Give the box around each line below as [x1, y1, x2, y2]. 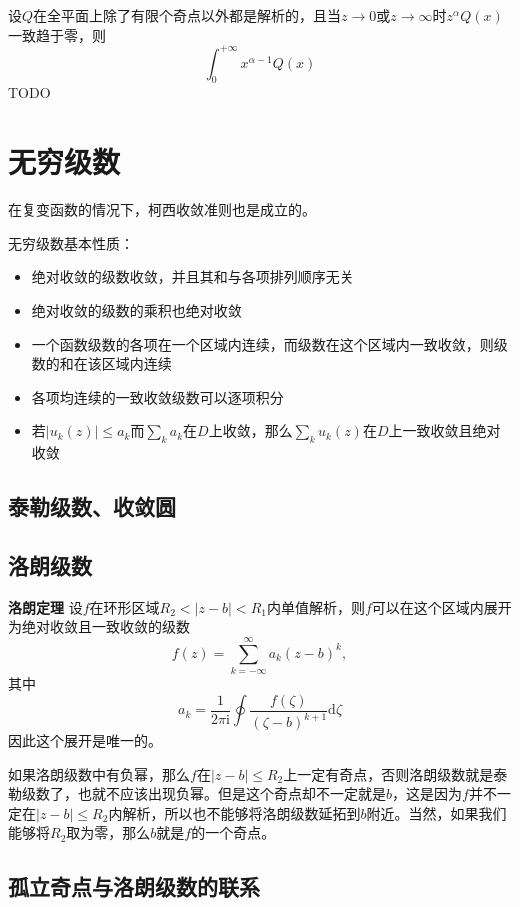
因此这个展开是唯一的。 [8, 730, 162, 751]
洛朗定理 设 [8, 596, 83, 617]
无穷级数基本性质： [8, 232, 134, 253]
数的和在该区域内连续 [31, 353, 172, 374]
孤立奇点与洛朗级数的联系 [8, 871, 260, 902]
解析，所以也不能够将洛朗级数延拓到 [122, 802, 361, 823]
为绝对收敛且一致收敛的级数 [8, 616, 190, 637]
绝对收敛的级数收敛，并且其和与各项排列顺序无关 [31, 266, 354, 287]
